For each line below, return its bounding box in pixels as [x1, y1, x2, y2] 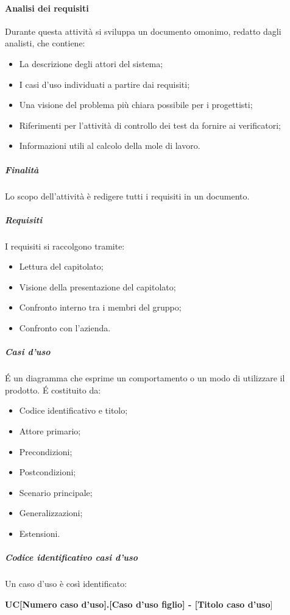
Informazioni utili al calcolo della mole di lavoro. [19, 139, 200, 152]
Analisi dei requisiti [5, 1, 89, 14]
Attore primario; [19, 424, 81, 437]
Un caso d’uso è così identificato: [5, 577, 127, 590]
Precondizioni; [19, 445, 72, 458]
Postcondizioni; [19, 466, 76, 478]
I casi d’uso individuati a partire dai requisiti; [19, 77, 190, 90]
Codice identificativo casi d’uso [5, 551, 138, 564]
